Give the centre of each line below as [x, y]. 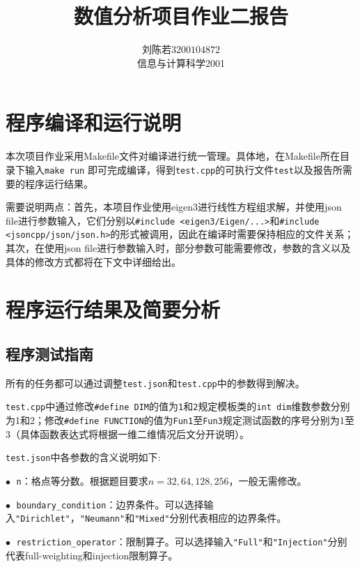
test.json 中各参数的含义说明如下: [83, 457]
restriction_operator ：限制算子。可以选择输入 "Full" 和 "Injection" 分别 [182, 541]
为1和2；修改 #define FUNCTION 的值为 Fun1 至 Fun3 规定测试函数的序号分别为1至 [180, 420]
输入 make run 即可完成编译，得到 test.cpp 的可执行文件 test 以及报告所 [183, 169]
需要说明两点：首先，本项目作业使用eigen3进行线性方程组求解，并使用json [174, 207]
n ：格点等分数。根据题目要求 [82, 480]
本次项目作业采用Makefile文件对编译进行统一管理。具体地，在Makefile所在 [173, 156]
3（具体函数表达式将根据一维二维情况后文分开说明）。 [127, 433]
